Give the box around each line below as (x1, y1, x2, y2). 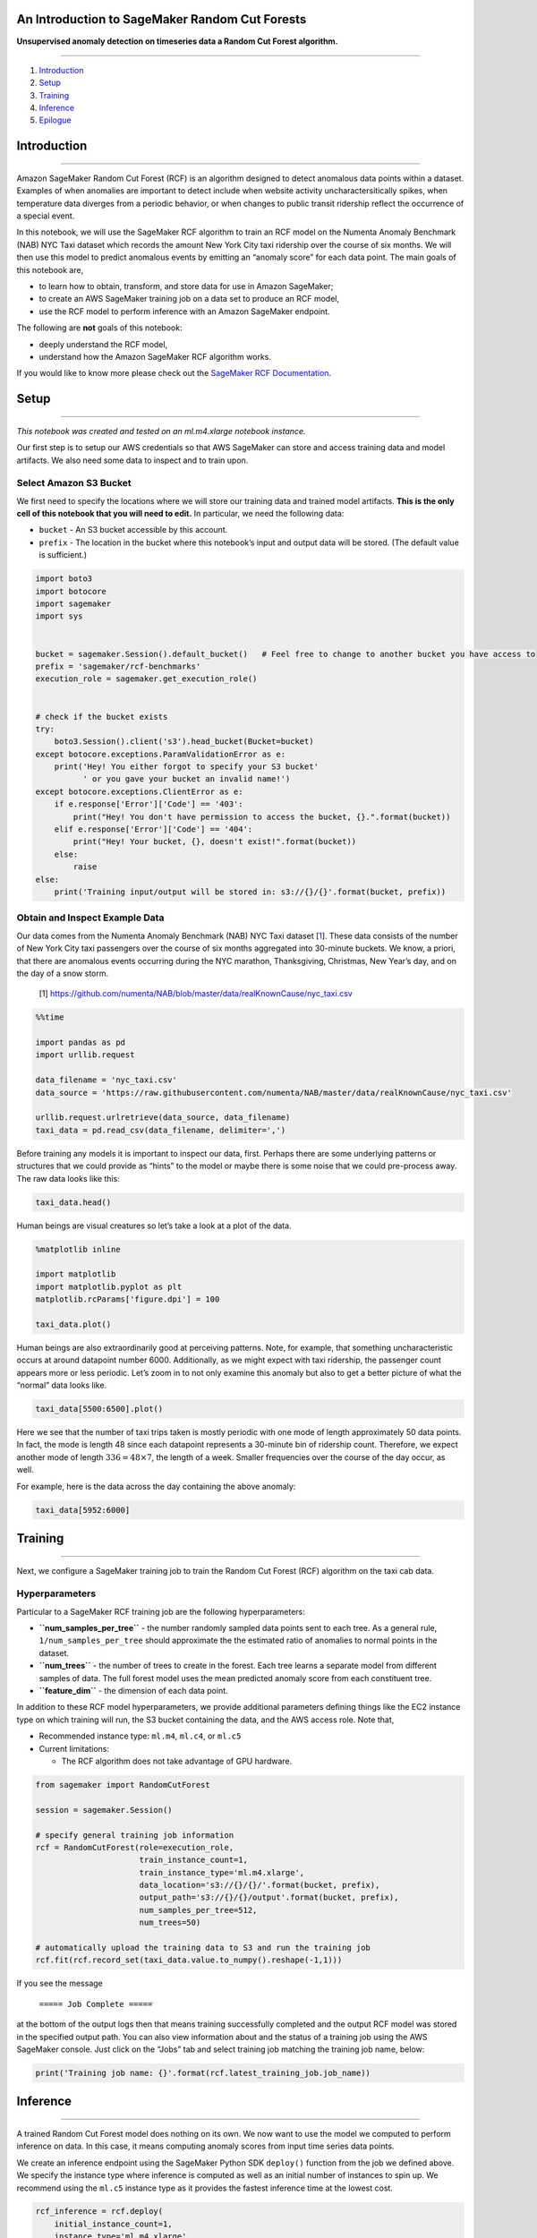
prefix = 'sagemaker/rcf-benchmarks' (35, 661, 201, 671)
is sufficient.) (38, 550, 88, 560)
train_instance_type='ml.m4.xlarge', (139, 1867, 305, 1877)
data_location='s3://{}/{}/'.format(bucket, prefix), (139, 1880, 380, 1891)
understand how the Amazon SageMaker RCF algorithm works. (38, 351, 272, 362)
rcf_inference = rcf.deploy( (35, 2207, 164, 2217)
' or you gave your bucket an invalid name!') (81, 774, 291, 784)
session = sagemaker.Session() (35, 1805, 174, 1815)
